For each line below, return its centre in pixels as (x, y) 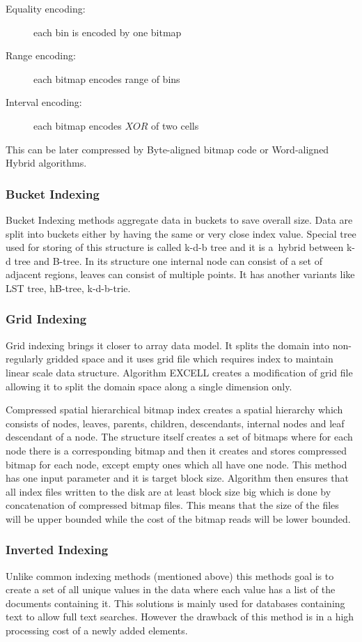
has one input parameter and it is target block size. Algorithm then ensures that (177, 478)
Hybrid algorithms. (46, 163)
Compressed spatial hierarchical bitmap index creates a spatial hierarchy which (174, 410)
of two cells (175, 125)
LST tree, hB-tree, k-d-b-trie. (68, 288)
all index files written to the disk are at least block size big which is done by (168, 491)
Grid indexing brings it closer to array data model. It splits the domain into (167, 345)
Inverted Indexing (57, 550)
